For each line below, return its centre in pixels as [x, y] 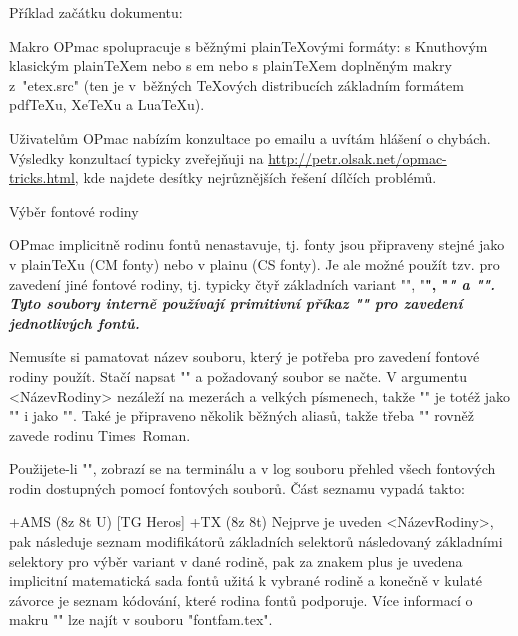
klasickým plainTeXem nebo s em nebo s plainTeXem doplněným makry [230, 65]
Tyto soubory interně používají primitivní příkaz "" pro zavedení [236, 303]
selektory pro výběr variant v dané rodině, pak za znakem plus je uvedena [236, 560]
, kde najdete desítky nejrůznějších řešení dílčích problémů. [255, 177]
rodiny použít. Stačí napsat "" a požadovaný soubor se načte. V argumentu [238, 375]
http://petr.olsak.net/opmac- [357, 157]
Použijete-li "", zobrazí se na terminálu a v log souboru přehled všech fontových [252, 468]
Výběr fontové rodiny [74, 210]
